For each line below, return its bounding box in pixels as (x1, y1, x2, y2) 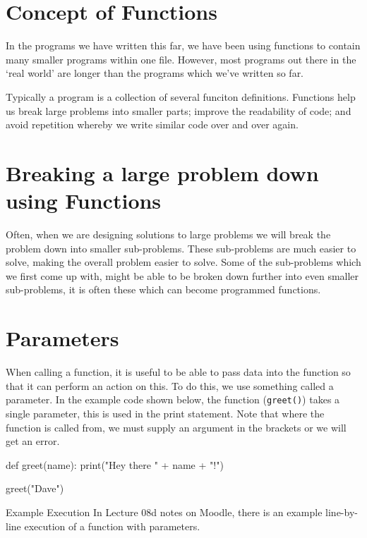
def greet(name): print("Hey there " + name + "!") (6, 457, 224, 472)
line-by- (325, 504, 358, 519)
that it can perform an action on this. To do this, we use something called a (6, 378, 334, 393)
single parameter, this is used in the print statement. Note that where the (6, 405, 325, 420)
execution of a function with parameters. (24, 518, 200, 533)
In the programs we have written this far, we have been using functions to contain (6, 38, 361, 53)
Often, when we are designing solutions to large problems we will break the (6, 227, 331, 241)
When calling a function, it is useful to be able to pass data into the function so (6, 365, 351, 379)
